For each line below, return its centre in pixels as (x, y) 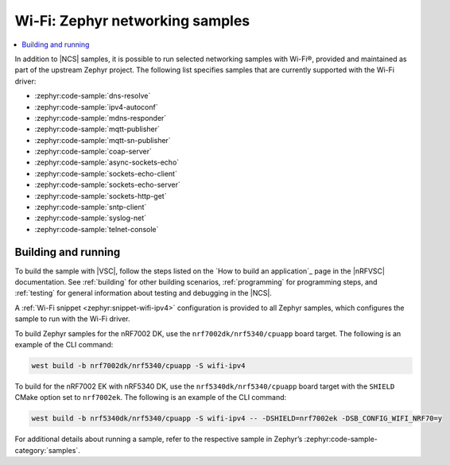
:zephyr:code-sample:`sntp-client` (91, 207)
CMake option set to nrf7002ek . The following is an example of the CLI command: (151, 397)
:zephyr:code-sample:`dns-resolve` (93, 96)
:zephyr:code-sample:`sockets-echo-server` (107, 185)
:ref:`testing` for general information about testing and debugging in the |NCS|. (143, 293)
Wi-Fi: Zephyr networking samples (132, 21)
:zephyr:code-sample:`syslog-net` (91, 218)
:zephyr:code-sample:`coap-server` (93, 152)
